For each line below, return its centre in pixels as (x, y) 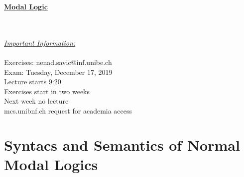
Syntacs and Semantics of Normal (122, 145)
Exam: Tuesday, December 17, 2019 (58, 72)
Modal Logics (51, 164)
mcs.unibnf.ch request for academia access (68, 110)
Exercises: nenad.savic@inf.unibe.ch (58, 62)
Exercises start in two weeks (47, 91)
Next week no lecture (36, 101)
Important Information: (40, 42)
